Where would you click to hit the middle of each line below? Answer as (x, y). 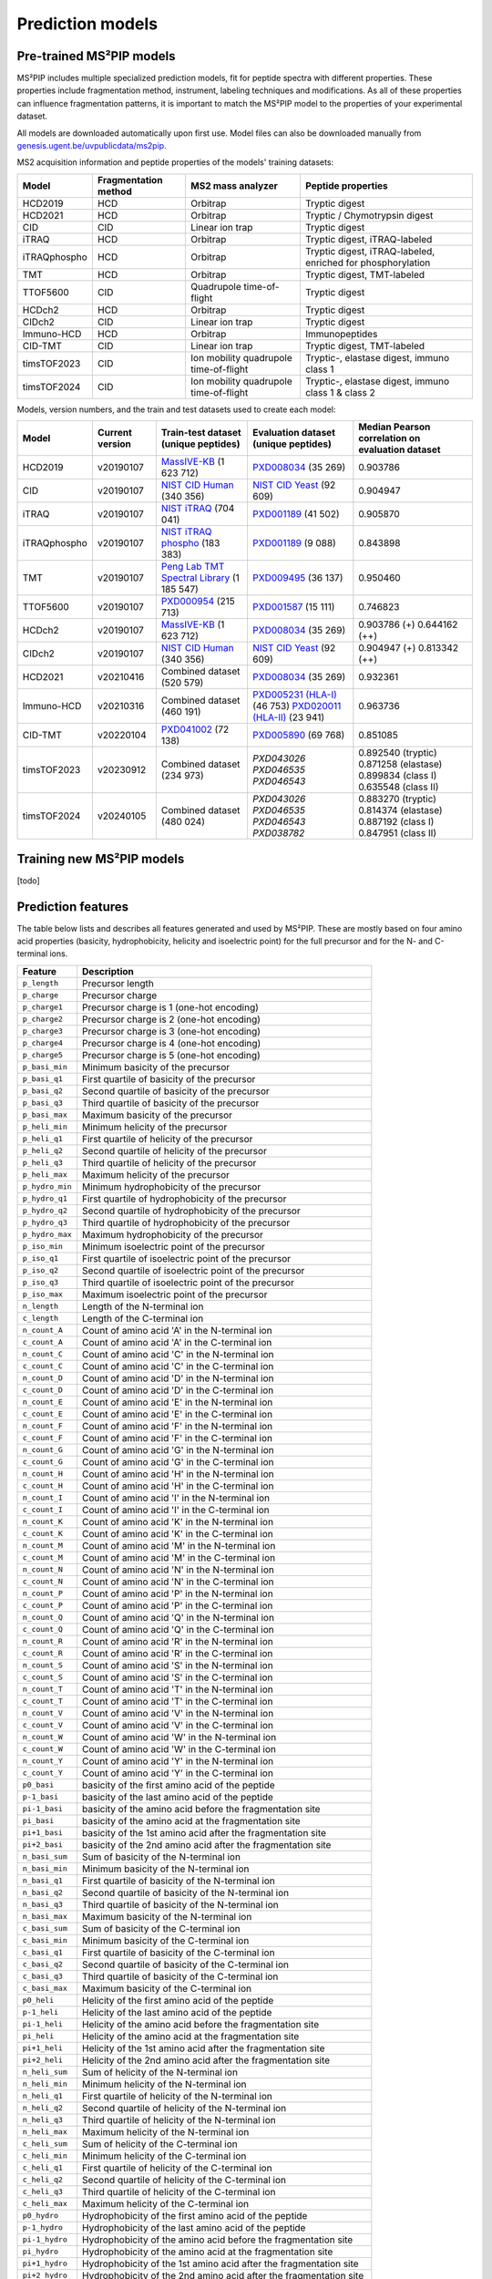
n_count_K (43, 1522)
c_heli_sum (45, 2144)
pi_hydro (41, 2252)
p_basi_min (45, 1067)
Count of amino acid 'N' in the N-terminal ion (179, 1570)
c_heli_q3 (43, 2192)
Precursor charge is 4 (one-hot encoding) (172, 1043)
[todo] (28, 881)
